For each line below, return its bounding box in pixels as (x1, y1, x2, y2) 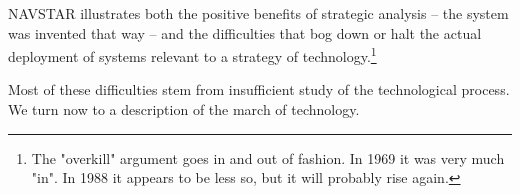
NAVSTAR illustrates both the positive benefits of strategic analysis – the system (8, 3, 509, 23)
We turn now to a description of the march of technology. (8, 99, 360, 120)
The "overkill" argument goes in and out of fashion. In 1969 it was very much (31, 147, 505, 168)
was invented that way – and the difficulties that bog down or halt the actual (8, 22, 482, 43)
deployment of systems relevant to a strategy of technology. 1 (8, 43, 377, 66)
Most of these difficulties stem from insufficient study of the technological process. (8, 79, 510, 100)
